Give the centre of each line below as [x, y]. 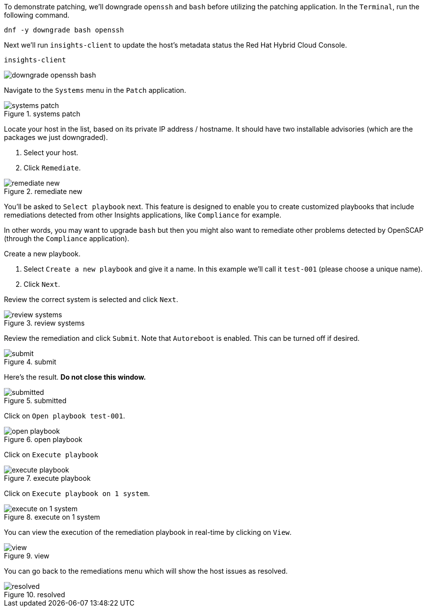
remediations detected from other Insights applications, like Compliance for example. [143, 215]
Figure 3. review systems [44, 323]
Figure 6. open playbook [43, 439]
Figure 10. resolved [35, 595]
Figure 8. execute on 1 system [52, 517]
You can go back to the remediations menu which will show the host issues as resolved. [146, 571]
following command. [37, 15]
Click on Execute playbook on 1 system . [77, 493]
